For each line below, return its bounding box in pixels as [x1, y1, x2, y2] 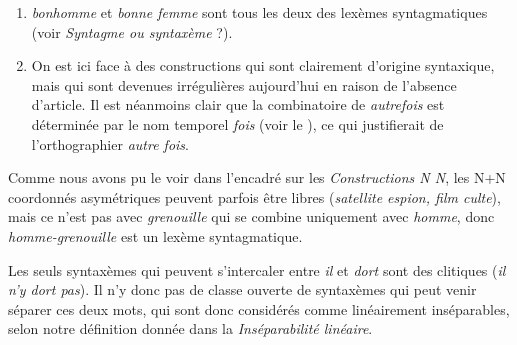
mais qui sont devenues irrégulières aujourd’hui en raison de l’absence [31, 74, 457, 95]
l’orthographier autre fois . [31, 133, 189, 154]
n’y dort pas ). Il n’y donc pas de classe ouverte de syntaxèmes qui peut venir [8, 279, 477, 300]
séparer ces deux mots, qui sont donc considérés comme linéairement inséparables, [8, 298, 510, 319]
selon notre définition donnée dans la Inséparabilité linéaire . [8, 318, 373, 339]
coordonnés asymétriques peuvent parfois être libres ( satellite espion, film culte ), [8, 186, 501, 207]
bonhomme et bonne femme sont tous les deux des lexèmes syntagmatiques [31, 2, 488, 22]
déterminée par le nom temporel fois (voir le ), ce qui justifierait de [31, 113, 444, 134]
